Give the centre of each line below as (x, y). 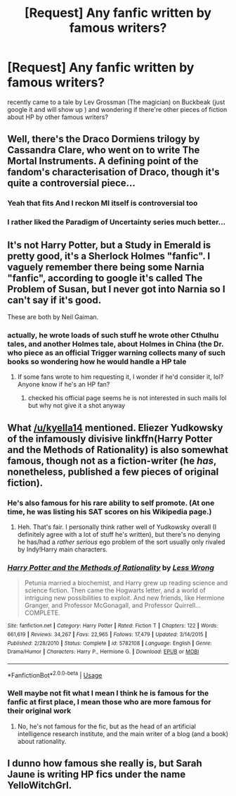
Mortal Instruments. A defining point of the (103, 161)
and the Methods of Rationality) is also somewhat (118, 450)
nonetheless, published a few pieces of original (113, 472)
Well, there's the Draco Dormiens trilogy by (104, 139)
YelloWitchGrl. (40, 786)
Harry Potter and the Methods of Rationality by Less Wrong (111, 567)
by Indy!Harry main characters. (62, 549)
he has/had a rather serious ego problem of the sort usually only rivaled (121, 542)
